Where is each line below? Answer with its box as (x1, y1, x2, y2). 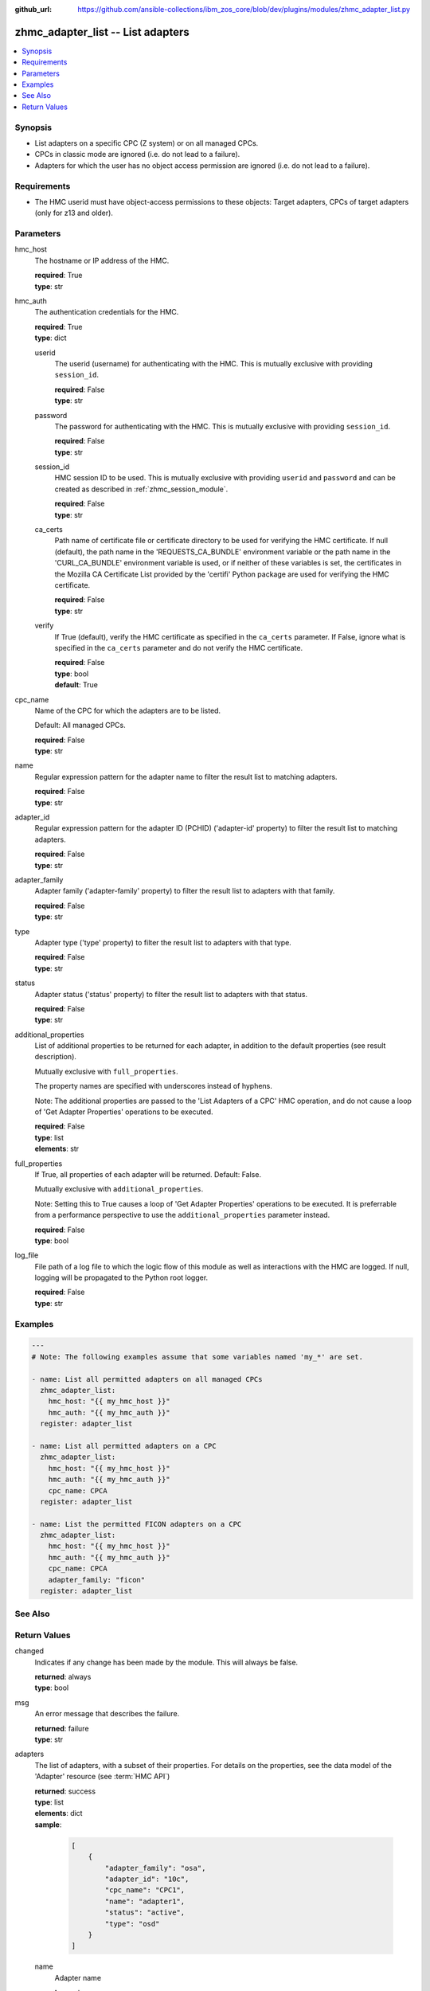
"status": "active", (104, 1908, 186, 1917)
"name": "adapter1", (104, 1896, 186, 1906)
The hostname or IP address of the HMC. (34, 256, 170, 265)
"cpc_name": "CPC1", (104, 1886, 186, 1895)
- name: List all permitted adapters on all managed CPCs (31, 1375, 263, 1383)
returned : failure (34, 1723, 89, 1733)
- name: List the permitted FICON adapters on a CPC (31, 1520, 242, 1528)
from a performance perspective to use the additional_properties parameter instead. (34, 1211, 330, 1220)
